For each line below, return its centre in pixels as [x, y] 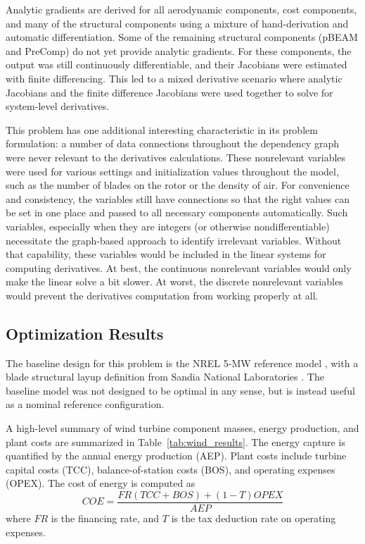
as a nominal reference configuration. [85, 404]
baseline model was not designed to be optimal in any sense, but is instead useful [180, 390]
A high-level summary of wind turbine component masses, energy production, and [182, 428]
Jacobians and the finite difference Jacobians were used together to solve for [169, 92]
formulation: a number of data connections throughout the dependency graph [172, 143]
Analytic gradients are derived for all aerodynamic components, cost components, [181, 9]
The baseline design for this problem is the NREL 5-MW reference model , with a [182, 363]
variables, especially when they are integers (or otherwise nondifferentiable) [168, 226]
